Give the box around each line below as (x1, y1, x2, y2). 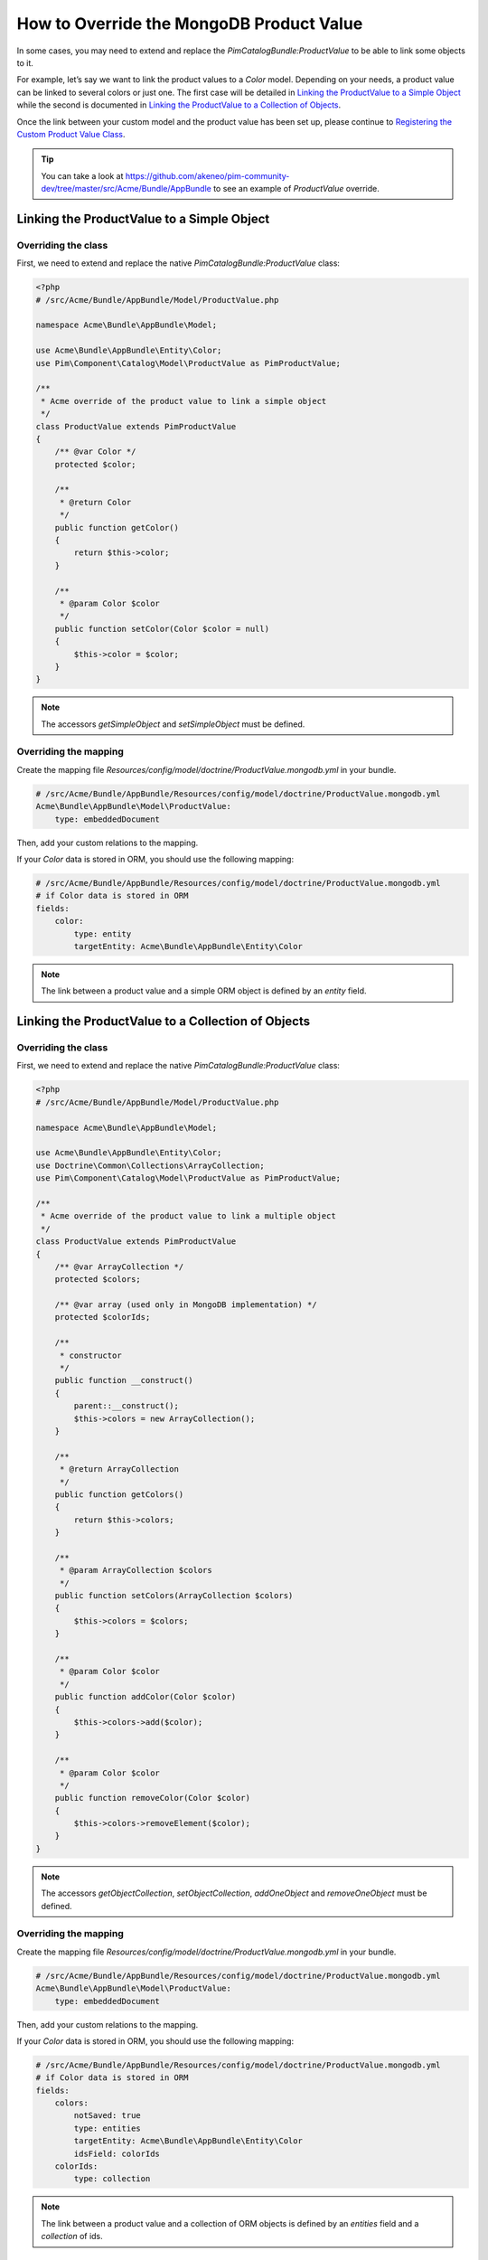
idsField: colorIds (73, 2148, 160, 2159)
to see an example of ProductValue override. (212, 184, 380, 194)
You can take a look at (41, 170, 124, 181)
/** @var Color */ (54, 447, 136, 457)
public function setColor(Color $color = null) (54, 624, 270, 634)
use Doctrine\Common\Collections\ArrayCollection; (35, 1160, 266, 1171)
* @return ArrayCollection (59, 1464, 180, 1474)
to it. (16, 57, 33, 68)
